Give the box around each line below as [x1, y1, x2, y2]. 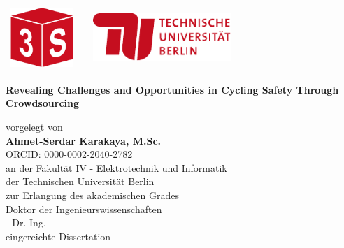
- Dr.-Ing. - [6, 215, 53, 230]
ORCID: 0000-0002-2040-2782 [6, 147, 133, 161]
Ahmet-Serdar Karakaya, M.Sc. [6, 133, 162, 147]
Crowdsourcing [6, 96, 80, 110]
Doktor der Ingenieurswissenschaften [6, 201, 162, 216]
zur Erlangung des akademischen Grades [6, 188, 179, 203]
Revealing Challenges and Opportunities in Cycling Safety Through [6, 82, 339, 96]
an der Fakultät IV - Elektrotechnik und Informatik [6, 160, 227, 175]
